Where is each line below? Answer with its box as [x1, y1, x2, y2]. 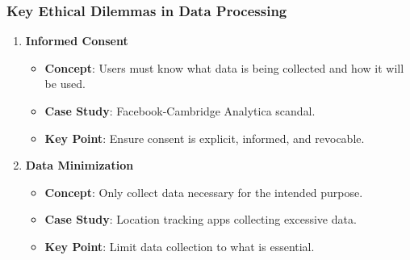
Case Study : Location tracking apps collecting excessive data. [44, 211, 357, 228]
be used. [44, 75, 86, 92]
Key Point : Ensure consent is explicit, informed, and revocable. [44, 129, 365, 146]
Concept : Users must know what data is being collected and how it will [44, 59, 404, 76]
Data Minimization [25, 157, 134, 174]
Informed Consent [25, 32, 128, 49]
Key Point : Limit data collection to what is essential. [44, 237, 315, 254]
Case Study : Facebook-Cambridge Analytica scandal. [44, 103, 316, 119]
